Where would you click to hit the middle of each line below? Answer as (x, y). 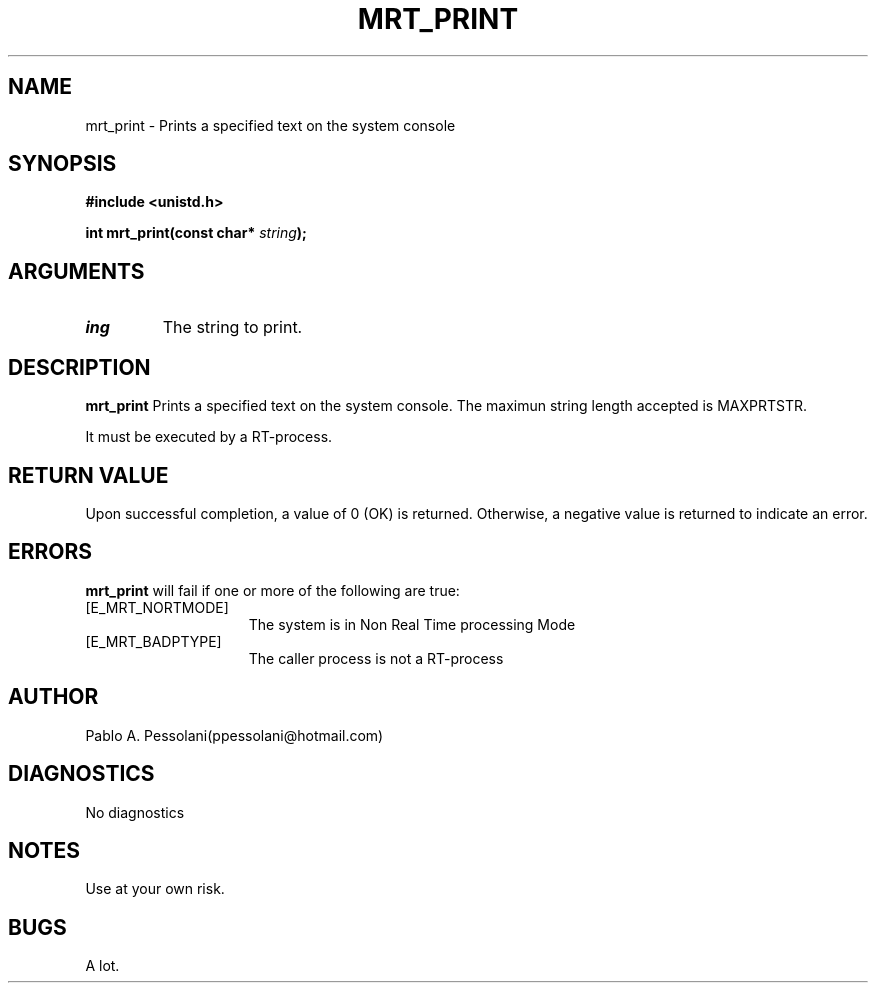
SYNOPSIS (62, 164)
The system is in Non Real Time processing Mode (412, 624)
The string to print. (232, 327)
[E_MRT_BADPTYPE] (153, 641)
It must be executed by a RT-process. (209, 437)
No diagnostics (135, 812)
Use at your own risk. (155, 889)
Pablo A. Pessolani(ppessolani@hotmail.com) (234, 735)
